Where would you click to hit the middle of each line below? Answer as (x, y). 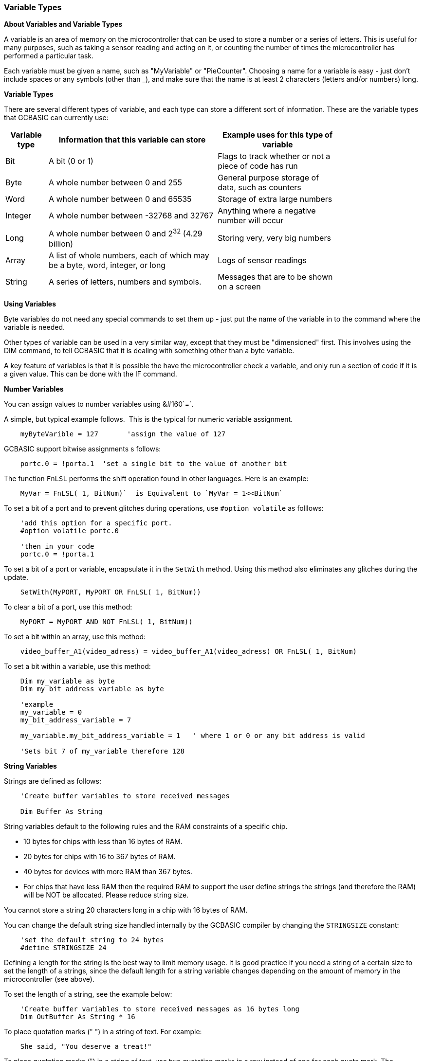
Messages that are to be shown (275, 277)
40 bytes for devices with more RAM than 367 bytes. (108, 871)
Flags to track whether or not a (274, 156)
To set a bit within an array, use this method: (75, 636)
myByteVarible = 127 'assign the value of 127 (123, 434)
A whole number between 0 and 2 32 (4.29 (125, 233)
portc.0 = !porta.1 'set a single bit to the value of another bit (154, 463)
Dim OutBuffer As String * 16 (78, 1016)
